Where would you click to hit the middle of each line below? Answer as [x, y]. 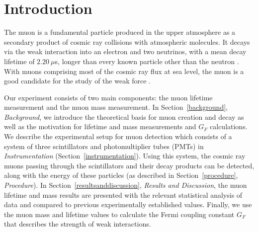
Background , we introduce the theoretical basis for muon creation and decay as [124, 116]
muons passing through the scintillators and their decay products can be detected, [129, 165]
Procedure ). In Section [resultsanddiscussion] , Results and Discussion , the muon [126, 185]
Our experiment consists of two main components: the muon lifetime [108, 97]
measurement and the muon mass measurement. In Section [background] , [116, 107]
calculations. [229, 126]
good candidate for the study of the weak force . [77, 81]
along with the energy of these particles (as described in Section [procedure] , [121, 175]
